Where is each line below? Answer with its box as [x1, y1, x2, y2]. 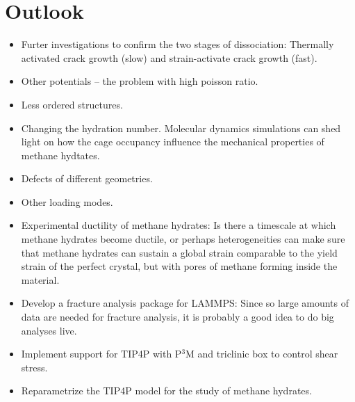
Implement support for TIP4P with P [21, 346, 182, 361]
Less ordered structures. [21, 97, 123, 111]
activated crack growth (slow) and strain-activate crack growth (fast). [21, 50, 317, 65]
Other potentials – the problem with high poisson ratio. [21, 74, 258, 88]
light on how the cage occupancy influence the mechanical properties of [21, 134, 324, 149]
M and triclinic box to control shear [185, 346, 338, 361]
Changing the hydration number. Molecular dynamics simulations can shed [21, 120, 341, 135]
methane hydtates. [21, 147, 100, 162]
